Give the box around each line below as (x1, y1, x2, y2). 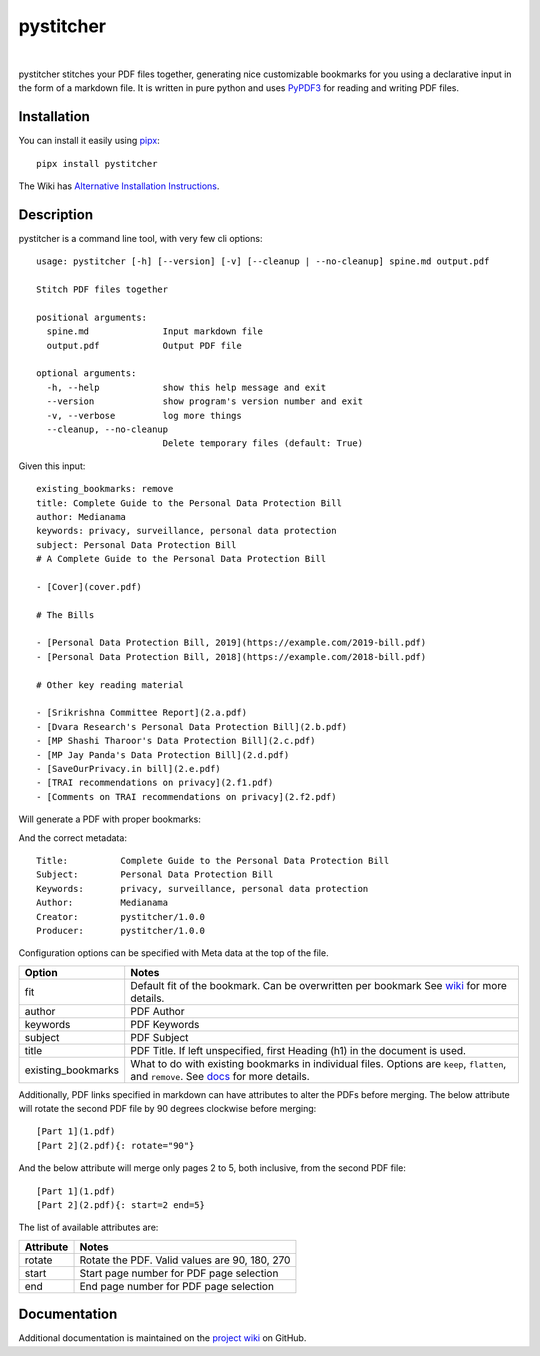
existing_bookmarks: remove (36, 483, 174, 495)
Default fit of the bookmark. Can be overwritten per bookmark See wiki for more (130, 978, 507, 992)
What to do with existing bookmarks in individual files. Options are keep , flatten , (130, 1056, 507, 1070)
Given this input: (18, 460, 86, 472)
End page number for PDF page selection (79, 1279, 275, 1293)
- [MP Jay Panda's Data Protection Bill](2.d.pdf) (36, 749, 290, 760)
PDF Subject (130, 1030, 189, 1044)
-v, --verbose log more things (46, 410, 242, 421)
